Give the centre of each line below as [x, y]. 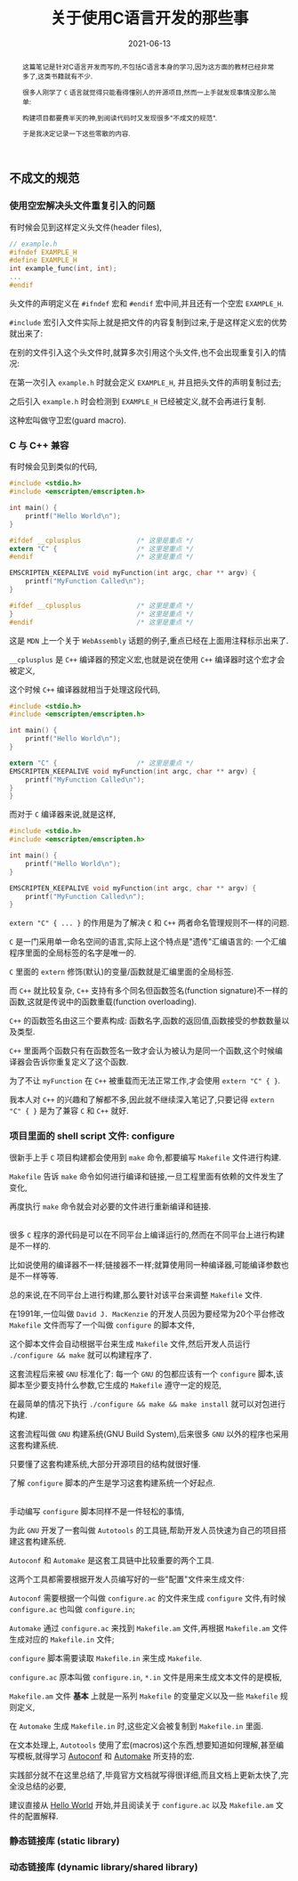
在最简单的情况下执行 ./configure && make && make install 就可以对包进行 [148, 1404]
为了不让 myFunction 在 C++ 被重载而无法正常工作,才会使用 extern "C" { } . [145, 1081]
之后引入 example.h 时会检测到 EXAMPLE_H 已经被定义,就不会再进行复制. [137, 401]
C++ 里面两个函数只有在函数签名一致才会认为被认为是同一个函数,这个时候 [142, 1050]
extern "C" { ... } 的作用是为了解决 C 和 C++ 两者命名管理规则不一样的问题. [149, 923]
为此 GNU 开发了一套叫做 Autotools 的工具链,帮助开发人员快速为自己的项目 [144, 1530]
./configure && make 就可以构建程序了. [81, 1355]
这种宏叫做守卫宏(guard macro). [68, 420]
